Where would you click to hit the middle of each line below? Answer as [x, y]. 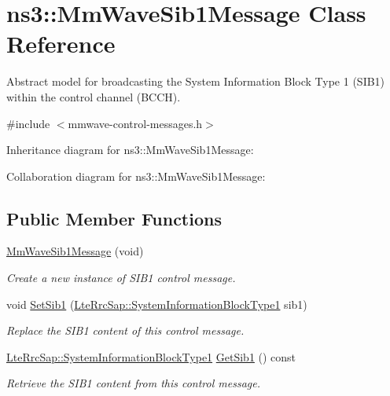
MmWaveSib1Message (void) [75, 251]
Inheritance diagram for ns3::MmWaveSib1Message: [130, 150]
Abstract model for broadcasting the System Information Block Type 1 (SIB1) [196, 81]
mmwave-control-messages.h [135, 123]
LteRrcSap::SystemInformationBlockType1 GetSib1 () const [151, 356]
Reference [61, 44]
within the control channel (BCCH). [94, 96]
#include [28, 123]
